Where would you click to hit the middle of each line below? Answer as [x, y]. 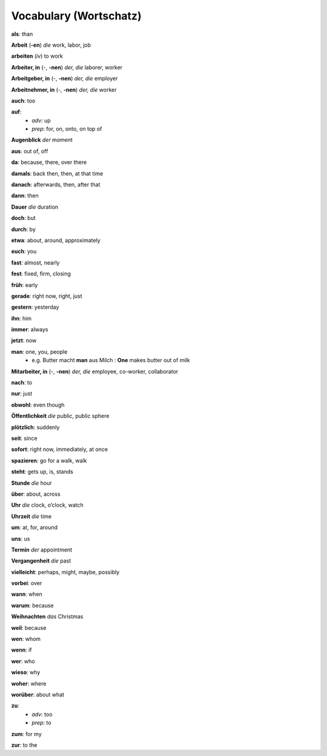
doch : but [23, 218]
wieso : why [26, 672]
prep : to [41, 723]
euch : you [24, 251]
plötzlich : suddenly [35, 427]
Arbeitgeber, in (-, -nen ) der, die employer [64, 78]
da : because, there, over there [49, 162]
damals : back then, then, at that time [57, 174]
